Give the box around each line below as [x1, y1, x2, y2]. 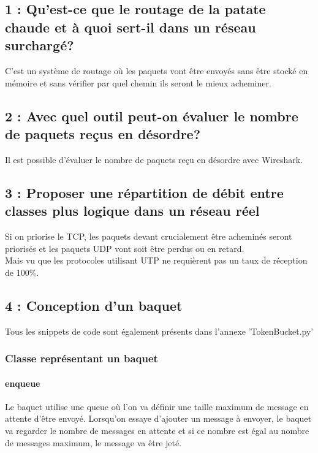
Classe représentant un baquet [5, 351, 158, 366]
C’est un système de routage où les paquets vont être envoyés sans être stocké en [5, 64, 308, 77]
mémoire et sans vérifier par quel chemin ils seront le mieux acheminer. [5, 76, 271, 89]
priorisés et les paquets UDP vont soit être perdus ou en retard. [5, 242, 244, 254]
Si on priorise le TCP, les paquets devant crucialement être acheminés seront [5, 229, 292, 242]
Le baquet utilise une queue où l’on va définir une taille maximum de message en [5, 400, 309, 413]
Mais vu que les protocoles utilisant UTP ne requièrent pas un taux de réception [5, 254, 308, 267]
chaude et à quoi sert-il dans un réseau [5, 17, 256, 36]
